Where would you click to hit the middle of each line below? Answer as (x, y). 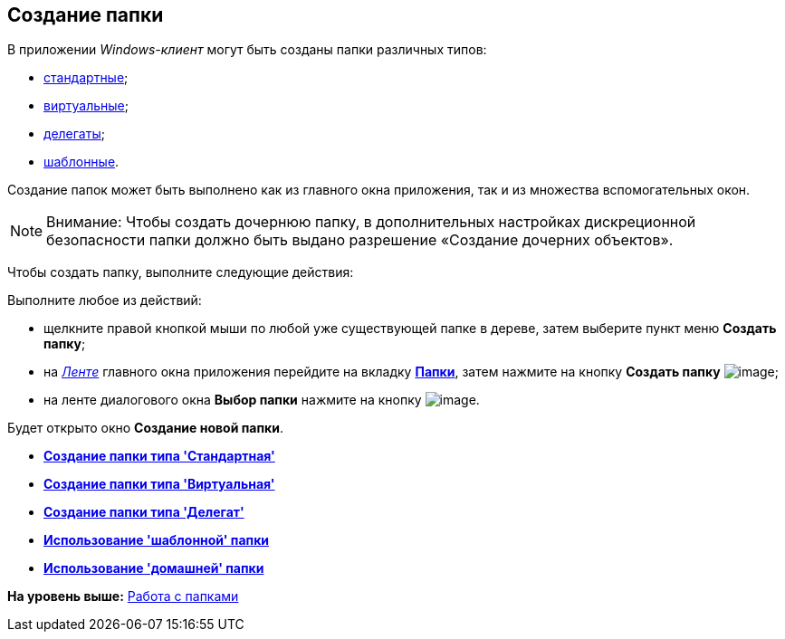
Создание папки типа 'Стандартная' (159, 456)
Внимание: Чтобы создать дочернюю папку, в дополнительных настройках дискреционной (371, 222)
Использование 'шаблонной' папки (157, 540)
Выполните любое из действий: (105, 300)
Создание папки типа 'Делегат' (144, 512)
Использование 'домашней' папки (154, 568)
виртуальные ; (86, 106)
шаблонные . (81, 162)
